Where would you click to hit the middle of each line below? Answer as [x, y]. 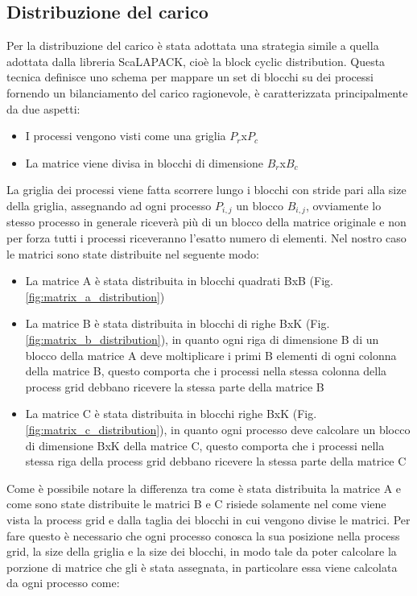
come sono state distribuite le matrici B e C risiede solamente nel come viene [196, 504]
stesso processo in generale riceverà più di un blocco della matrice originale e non [206, 222]
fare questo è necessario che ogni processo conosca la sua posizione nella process [203, 535]
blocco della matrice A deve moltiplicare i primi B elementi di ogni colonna [211, 355]
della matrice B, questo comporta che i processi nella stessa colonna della [206, 371]
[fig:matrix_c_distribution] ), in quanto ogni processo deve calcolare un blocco [218, 429]
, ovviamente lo [343, 205]
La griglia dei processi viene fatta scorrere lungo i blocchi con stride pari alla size [206, 190]
